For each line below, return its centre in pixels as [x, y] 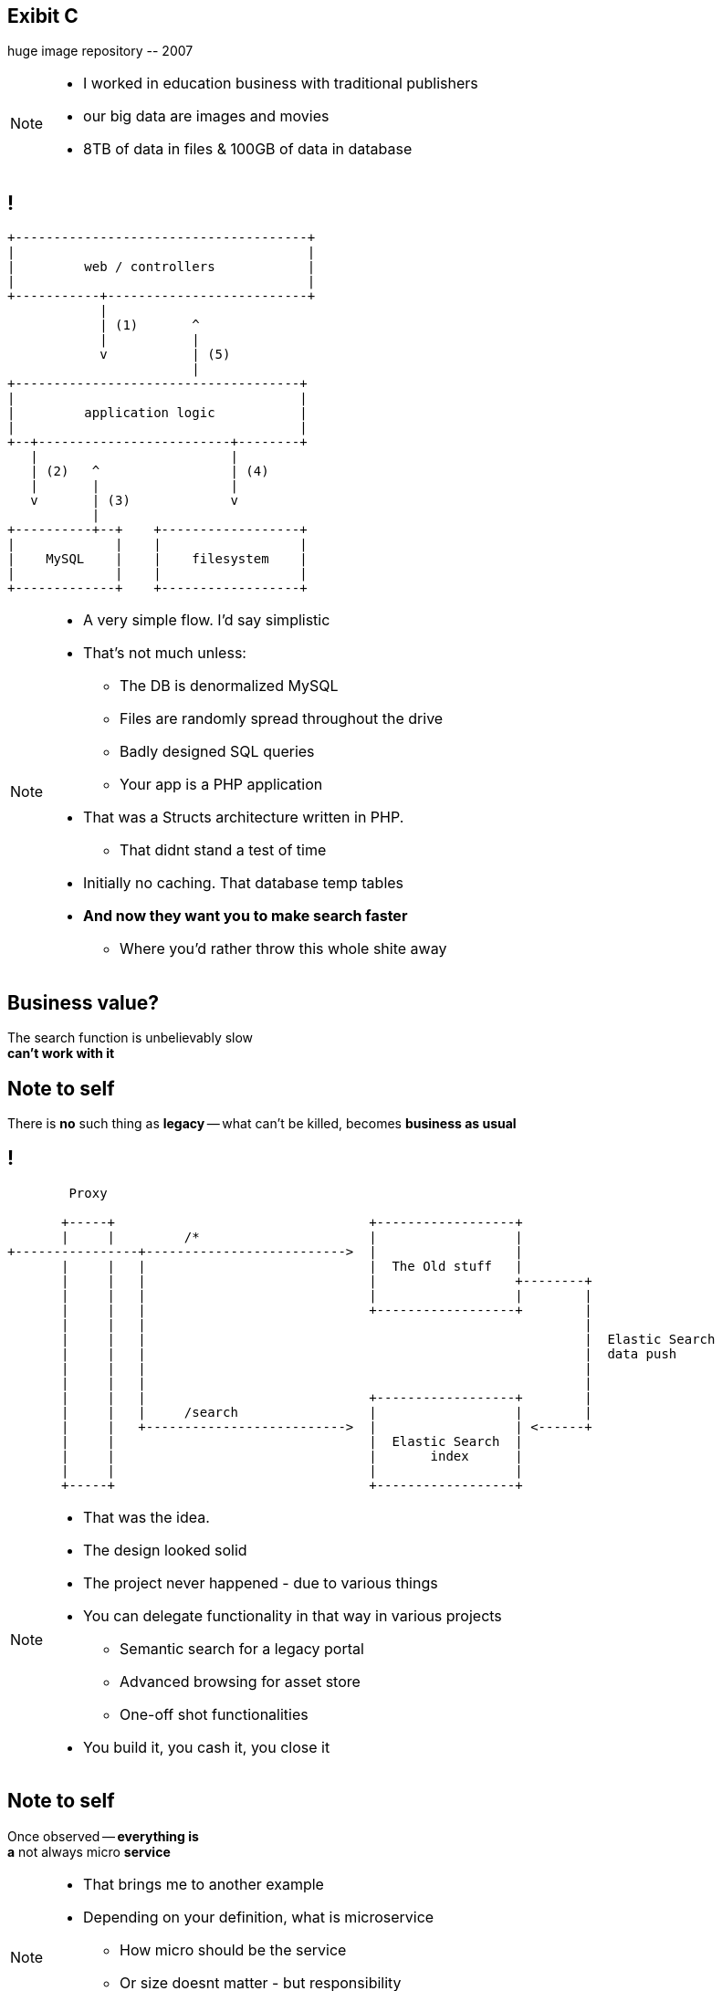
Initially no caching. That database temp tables [244, 883]
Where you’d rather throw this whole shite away [283, 949]
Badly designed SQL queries [217, 752]
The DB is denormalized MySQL [229, 686]
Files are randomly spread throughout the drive [282, 719]
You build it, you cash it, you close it [207, 1747]
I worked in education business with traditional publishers [281, 84]
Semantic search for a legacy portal [242, 1648]
